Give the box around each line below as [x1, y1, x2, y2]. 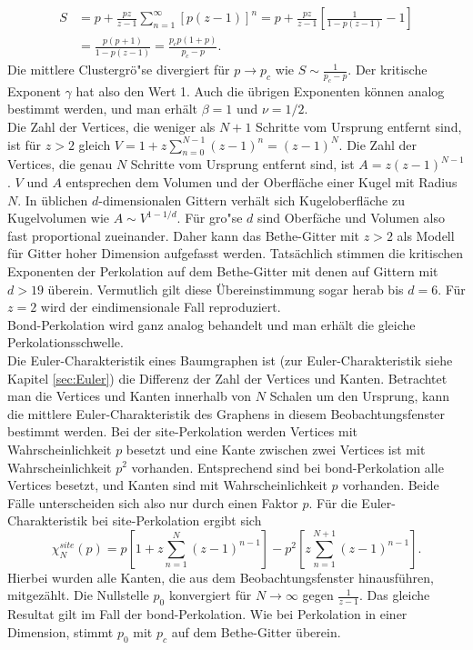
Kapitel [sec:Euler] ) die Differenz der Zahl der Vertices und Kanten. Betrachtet [7, 368, 448, 387]
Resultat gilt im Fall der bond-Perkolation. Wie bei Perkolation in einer [7, 605, 408, 624]
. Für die [308, 493, 357, 512]
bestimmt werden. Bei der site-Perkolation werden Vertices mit [7, 422, 357, 441]
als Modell [397, 225, 455, 245]
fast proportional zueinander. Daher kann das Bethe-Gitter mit [7, 225, 360, 245]
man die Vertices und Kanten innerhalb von [7, 386, 252, 405]
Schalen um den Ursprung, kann [269, 386, 450, 405]
